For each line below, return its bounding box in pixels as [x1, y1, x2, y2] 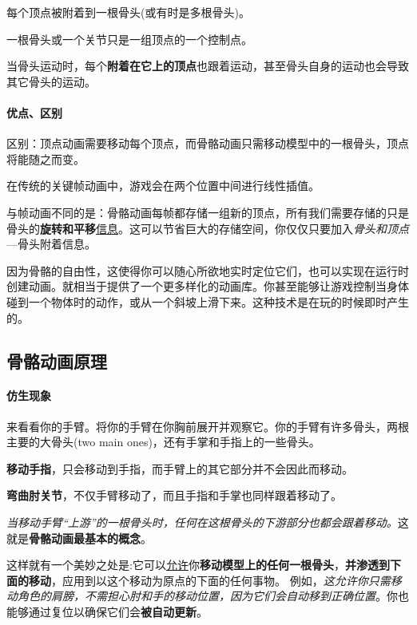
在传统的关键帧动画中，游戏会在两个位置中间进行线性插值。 [6, 177, 320, 194]
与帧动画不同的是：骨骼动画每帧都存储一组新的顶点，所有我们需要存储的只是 [6, 204, 409, 220]
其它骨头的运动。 [6, 73, 96, 89]
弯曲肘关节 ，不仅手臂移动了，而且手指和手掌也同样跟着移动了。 [6, 487, 342, 504]
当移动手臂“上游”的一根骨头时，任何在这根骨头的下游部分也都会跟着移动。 [6, 514, 398, 531]
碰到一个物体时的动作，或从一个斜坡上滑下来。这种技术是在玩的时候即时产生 [6, 293, 409, 310]
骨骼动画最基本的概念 [29, 529, 141, 546]
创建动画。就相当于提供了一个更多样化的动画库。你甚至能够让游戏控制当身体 [6, 278, 409, 295]
